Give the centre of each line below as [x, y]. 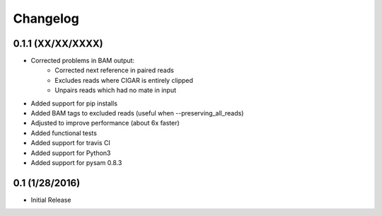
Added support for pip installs [74, 103]
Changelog [46, 18]
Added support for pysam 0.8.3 [76, 162]
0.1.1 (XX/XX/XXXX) [58, 44]
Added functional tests [64, 133]
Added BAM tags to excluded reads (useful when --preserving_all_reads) [137, 113]
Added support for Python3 [71, 153]
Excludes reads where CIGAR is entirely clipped [124, 80]
